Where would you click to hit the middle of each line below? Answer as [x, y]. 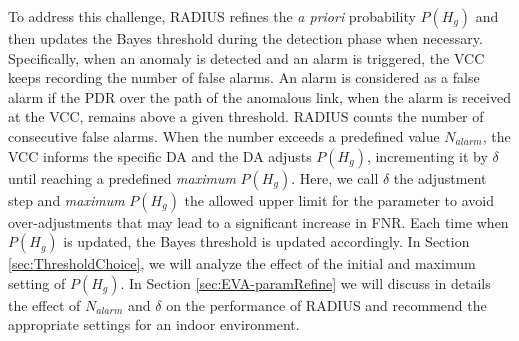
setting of [37, 282]
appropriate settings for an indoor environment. [154, 324]
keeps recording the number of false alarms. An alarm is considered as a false [244, 77]
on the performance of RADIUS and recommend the [326, 304]
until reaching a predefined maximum [122, 177]
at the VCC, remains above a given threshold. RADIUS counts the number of [246, 116]
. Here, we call [335, 177]
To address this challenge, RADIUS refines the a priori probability [212, 16]
